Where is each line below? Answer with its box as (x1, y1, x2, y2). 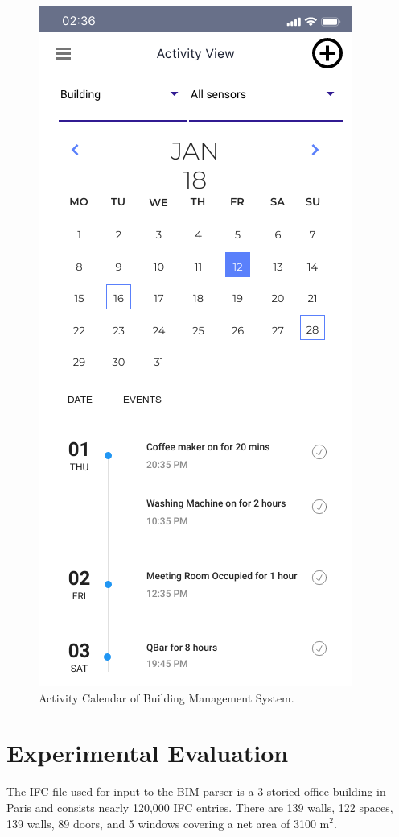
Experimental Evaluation (6, 736, 289, 769)
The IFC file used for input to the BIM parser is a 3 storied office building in (6, 783, 386, 800)
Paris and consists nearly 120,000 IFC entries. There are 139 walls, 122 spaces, (6, 798, 393, 815)
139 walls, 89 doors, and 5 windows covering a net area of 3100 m (6, 814, 330, 831)
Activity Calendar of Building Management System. (39, 689, 294, 706)
